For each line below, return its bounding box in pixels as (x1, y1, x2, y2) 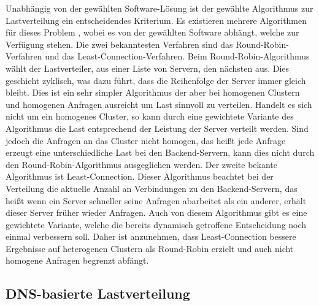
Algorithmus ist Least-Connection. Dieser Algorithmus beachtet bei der (6, 170, 274, 183)
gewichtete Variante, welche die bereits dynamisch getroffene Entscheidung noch (6, 218, 307, 231)
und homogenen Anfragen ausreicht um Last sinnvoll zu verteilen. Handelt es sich (6, 98, 312, 110)
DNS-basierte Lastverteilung (6, 284, 190, 303)
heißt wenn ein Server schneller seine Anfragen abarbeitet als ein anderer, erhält (6, 194, 307, 207)
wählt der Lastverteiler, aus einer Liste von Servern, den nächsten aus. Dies (6, 61, 290, 74)
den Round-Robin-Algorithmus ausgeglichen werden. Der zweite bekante (6, 158, 278, 170)
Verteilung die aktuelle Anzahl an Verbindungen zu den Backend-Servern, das (6, 182, 298, 194)
